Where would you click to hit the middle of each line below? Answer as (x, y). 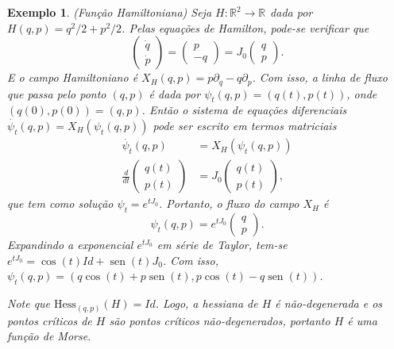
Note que (29, 303)
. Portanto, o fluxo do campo (229, 203)
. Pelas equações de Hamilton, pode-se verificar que (245, 27)
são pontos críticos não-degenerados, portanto (220, 320)
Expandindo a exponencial (70, 245)
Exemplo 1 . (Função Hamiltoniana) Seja (110, 12)
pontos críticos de (50, 320)
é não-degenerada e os (329, 303)
